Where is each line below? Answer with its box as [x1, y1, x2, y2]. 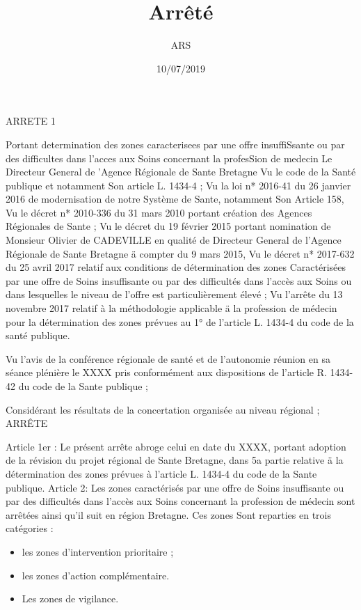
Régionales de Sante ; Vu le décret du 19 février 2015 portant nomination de [6, 219, 331, 233]
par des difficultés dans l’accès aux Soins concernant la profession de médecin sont [6, 494, 355, 508]
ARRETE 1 [6, 114, 56, 128]
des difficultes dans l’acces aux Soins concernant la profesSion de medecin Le [6, 150, 332, 165]
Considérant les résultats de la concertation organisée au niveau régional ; [6, 402, 320, 416]
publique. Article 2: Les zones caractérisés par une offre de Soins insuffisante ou [6, 480, 344, 494]
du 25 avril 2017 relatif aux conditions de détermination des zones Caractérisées [6, 260, 346, 274]
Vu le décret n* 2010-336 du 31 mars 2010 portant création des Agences [6, 205, 312, 219]
